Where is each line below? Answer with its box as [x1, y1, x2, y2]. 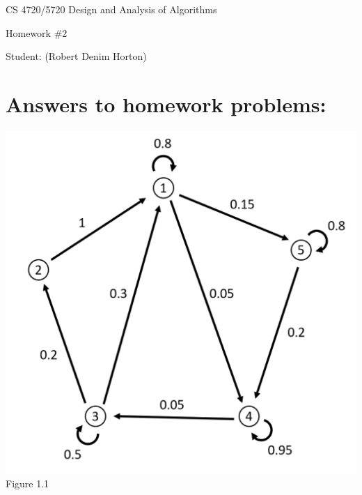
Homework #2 [6, 25, 68, 40]
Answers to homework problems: [6, 89, 326, 118]
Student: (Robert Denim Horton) [6, 49, 147, 63]
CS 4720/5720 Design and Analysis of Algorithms [6, 2, 217, 16]
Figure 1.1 [6, 476, 49, 491]
